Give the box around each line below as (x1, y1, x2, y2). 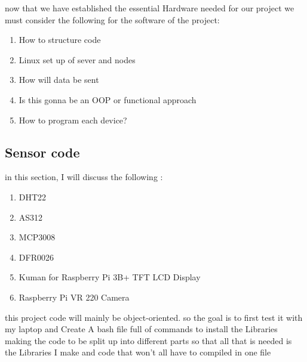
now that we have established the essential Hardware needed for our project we (5, 2, 294, 14)
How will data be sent (19, 73, 99, 86)
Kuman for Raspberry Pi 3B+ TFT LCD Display (19, 271, 201, 283)
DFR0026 (19, 250, 54, 263)
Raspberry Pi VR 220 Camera (19, 290, 130, 303)
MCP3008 (19, 231, 56, 243)
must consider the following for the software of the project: (5, 13, 220, 26)
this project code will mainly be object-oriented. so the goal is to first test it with (5, 311, 303, 323)
